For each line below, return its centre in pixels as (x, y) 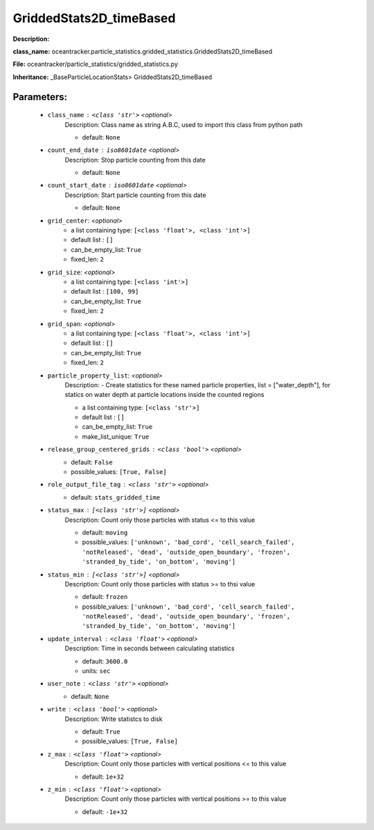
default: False (92, 462)
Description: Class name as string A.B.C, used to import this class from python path (184, 124)
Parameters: (40, 97)
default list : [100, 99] (105, 291)
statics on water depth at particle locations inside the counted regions (164, 395)
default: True (101, 731)
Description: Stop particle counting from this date (135, 160)
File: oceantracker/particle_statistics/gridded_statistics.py (95, 64)
